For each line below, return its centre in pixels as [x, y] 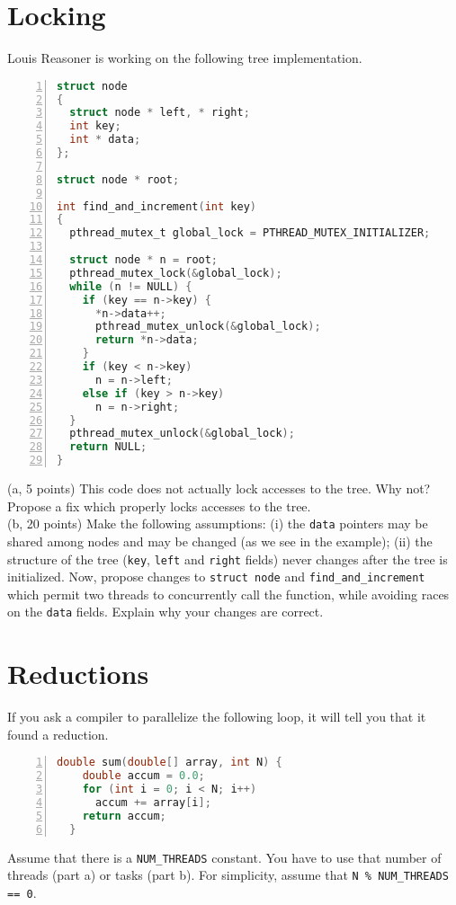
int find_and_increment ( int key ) [156, 206]
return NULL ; [108, 447]
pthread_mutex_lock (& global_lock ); [176, 273]
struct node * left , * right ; [160, 113]
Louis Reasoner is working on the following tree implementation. [185, 58]
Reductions [78, 674]
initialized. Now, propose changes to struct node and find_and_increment [216, 577]
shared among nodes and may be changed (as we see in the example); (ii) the [220, 541]
